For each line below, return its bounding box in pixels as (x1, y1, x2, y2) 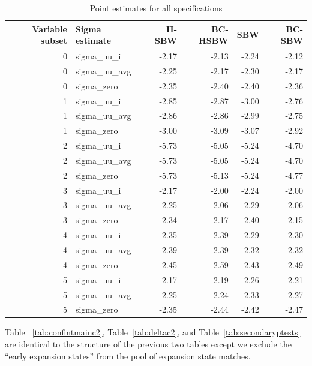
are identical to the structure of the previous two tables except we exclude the (5, 338, 292, 350)
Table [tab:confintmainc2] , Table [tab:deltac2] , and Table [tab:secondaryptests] (5, 326, 301, 338)
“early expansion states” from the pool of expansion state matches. (5, 349, 251, 362)
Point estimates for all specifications (89, 2, 223, 14)
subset (40, 34, 67, 47)
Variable (32, 22, 67, 35)
